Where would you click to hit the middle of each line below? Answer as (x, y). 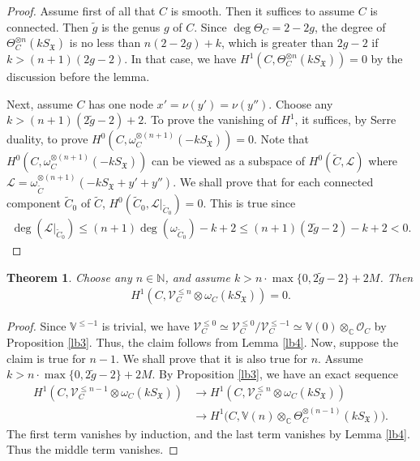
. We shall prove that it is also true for (211, 358)
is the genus (131, 26)
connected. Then (48, 26)
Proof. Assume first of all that (81, 11)
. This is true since (249, 203)
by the (387, 59)
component (34, 203)
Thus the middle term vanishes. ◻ (92, 449)
